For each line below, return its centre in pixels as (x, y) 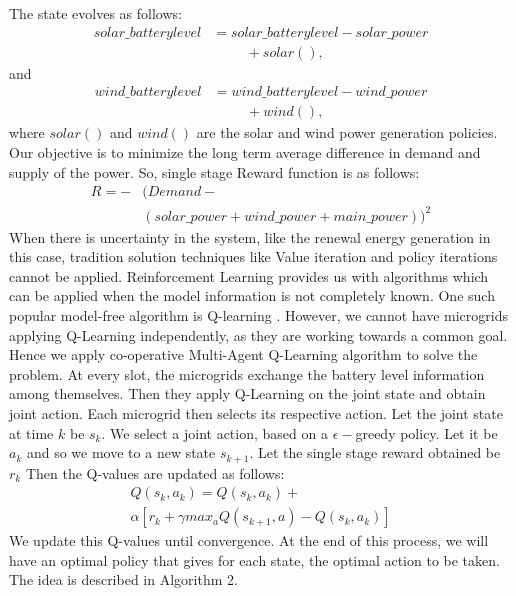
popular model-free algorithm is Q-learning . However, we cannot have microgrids (258, 315)
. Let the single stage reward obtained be (375, 452)
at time (31, 432)
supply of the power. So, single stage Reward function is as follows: (214, 171)
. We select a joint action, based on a (214, 432)
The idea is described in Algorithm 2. (123, 579)
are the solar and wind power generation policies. (347, 132)
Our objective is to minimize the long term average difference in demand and (245, 151)
